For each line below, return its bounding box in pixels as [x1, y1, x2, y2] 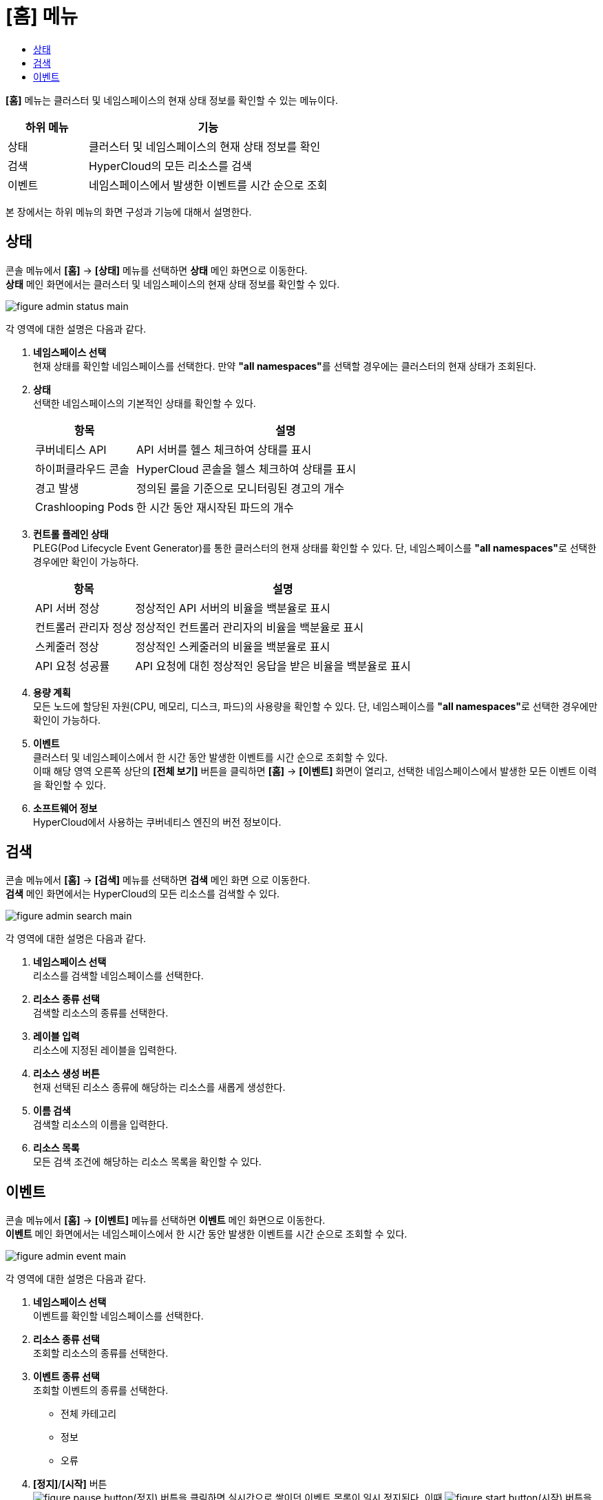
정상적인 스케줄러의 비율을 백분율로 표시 [135, 639, 330, 654]
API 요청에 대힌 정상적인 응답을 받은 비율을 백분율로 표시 [135, 658, 411, 673]
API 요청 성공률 [35, 658, 110, 673]
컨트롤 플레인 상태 [33, 528, 109, 540]
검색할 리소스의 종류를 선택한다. [33, 1007, 169, 1019]
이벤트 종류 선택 [33, 1371, 100, 1383]
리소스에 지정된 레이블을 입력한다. [33, 1044, 178, 1056]
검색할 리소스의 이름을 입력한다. [33, 1118, 169, 1131]
